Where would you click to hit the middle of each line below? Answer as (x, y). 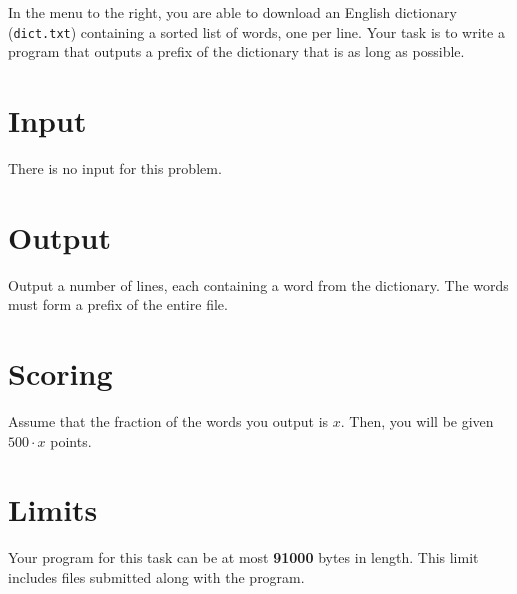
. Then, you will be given (417, 421)
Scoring (60, 373)
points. (71, 440)
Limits (53, 509)
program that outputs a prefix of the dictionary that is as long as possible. (236, 51)
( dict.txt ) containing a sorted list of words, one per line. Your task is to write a (256, 31)
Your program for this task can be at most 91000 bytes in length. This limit (243, 557)
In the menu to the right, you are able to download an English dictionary (232, 12)
